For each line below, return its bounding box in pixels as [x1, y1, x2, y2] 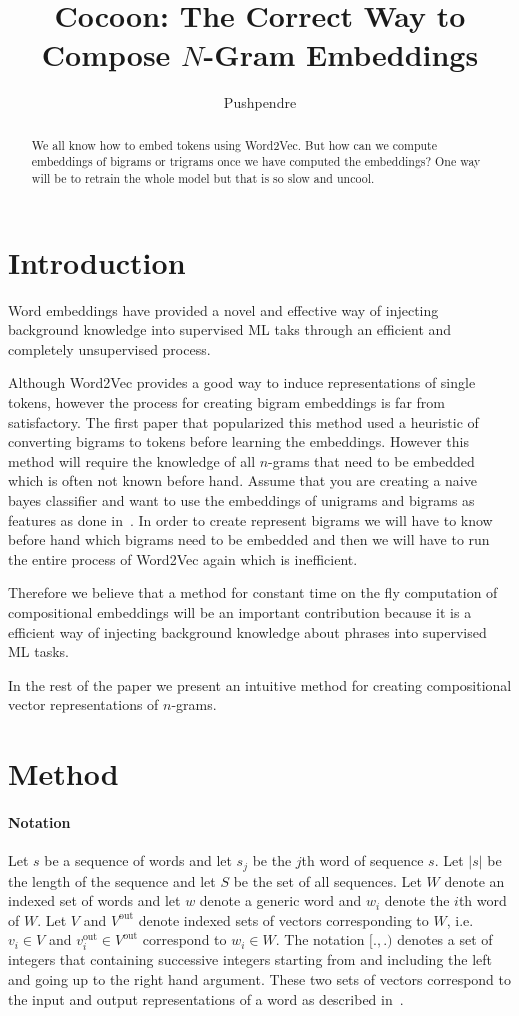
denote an [444, 870, 505, 891]
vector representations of [8, 694, 159, 715]
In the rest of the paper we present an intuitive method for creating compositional [8, 674, 512, 695]
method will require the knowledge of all [8, 450, 256, 471]
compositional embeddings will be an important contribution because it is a [8, 601, 472, 622]
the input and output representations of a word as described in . [8, 988, 404, 1009]
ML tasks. [8, 641, 70, 662]
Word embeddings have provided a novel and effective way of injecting [8, 299, 439, 320]
